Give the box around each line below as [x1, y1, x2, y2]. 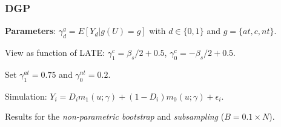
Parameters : [5, 24, 56, 37]
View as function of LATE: [5, 46, 105, 59]
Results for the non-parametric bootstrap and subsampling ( [5, 110, 225, 123]
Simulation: [5, 89, 47, 102]
